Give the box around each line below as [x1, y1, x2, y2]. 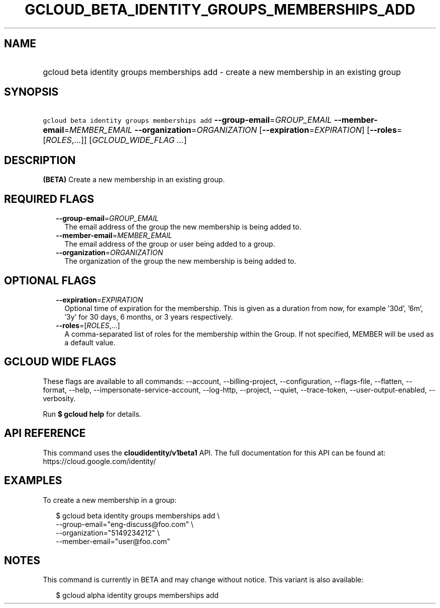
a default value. [64, 338, 116, 347]
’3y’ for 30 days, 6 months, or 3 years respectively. [64, 312, 233, 321]
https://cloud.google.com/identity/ [43, 457, 156, 466]
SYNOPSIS [4, 86, 59, 99]
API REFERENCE [4, 427, 86, 440]
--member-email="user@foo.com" [56, 537, 170, 546]
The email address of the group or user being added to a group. [64, 240, 275, 249]
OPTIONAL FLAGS [4, 274, 96, 287]
